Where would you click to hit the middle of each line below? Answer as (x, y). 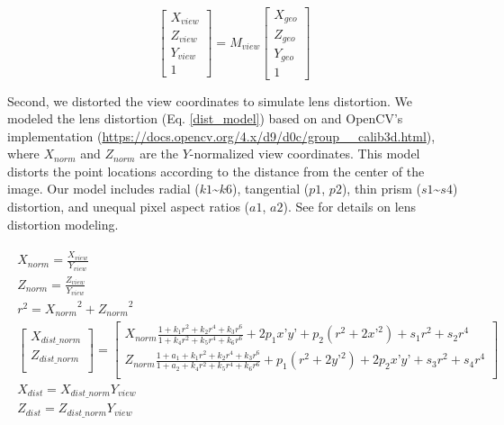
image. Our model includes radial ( (103, 189)
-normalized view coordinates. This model (305, 154)
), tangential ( (271, 189)
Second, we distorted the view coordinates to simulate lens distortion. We (210, 100)
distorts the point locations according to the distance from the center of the (216, 171)
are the (159, 154)
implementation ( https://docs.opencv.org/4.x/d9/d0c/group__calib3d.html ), (221, 136)
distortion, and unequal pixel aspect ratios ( (129, 207)
